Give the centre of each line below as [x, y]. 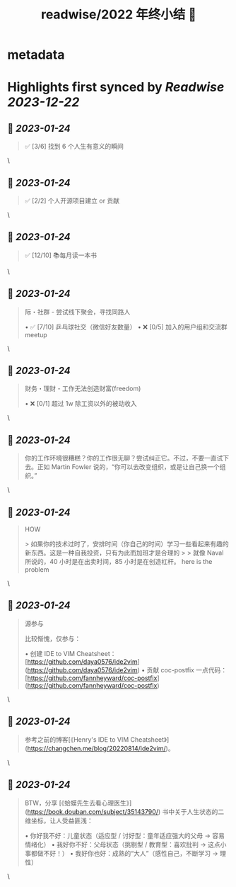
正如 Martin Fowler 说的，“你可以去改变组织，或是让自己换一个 [129, 467]
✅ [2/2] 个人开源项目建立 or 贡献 [72, 200]
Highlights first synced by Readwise [116, 87]
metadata [36, 55]
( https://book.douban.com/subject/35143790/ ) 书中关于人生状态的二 [124, 811]
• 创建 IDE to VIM [50, 653]
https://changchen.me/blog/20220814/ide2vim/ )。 [101, 748]
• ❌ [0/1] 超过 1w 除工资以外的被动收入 [81, 404]
